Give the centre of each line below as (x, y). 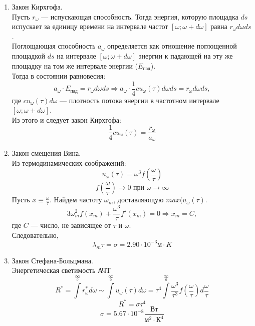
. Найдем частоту (76, 200)
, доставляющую (139, 200)
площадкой (28, 55)
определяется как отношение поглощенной (172, 46)
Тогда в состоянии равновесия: (59, 76)
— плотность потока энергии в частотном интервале (140, 100)
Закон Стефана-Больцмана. (52, 260)
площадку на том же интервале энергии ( (75, 65)
